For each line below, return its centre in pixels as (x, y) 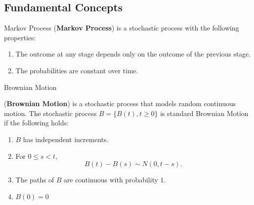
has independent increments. (66, 139)
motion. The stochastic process (50, 113)
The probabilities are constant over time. (77, 70)
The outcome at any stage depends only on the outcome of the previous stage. (133, 54)
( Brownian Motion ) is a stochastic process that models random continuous (120, 103)
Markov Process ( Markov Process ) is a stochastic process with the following (122, 28)
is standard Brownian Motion (204, 113)
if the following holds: (36, 123)
